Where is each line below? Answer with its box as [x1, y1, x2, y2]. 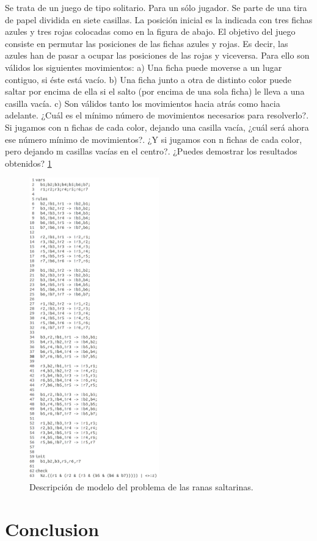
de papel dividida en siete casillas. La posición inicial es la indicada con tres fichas [5, 13, 313, 26]
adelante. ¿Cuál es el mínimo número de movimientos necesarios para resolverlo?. [5, 109, 309, 122]
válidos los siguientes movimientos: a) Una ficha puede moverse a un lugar [5, 60, 282, 73]
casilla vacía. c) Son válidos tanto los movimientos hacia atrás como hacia [5, 96, 280, 109]
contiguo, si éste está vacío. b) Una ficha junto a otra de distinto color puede [5, 73, 291, 85]
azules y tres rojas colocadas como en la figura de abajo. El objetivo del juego [5, 25, 296, 38]
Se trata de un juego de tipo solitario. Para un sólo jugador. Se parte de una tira [5, 1, 307, 13]
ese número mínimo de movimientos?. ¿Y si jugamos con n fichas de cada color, [5, 133, 302, 145]
